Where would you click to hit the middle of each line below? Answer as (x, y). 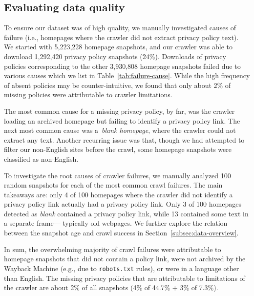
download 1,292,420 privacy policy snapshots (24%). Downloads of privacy (115, 56)
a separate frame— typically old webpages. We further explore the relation (116, 223)
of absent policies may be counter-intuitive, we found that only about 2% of (117, 85)
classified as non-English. (41, 159)
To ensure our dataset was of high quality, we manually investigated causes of (120, 28)
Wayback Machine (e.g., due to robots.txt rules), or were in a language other (122, 268)
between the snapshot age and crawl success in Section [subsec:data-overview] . (121, 233)
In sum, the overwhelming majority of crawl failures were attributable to (113, 249)
